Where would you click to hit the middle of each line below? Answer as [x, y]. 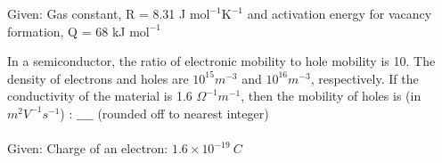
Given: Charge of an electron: [88, 148]
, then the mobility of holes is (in [331, 96]
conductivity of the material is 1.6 [100, 96]
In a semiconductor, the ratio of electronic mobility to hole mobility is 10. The [221, 61]
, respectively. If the [364, 78]
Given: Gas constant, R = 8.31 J [97, 13]
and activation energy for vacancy [340, 13]
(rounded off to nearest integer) [183, 113]
